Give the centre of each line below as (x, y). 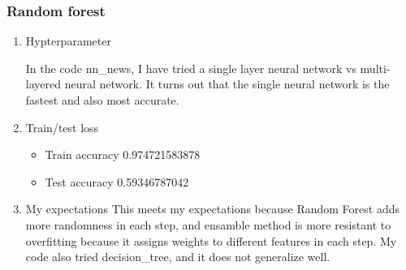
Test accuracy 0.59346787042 (117, 181)
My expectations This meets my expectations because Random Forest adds (212, 209)
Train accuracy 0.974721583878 (123, 154)
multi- (375, 68)
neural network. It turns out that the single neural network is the (227, 84)
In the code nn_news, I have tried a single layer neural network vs (191, 68)
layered (43, 84)
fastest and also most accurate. (102, 100)
